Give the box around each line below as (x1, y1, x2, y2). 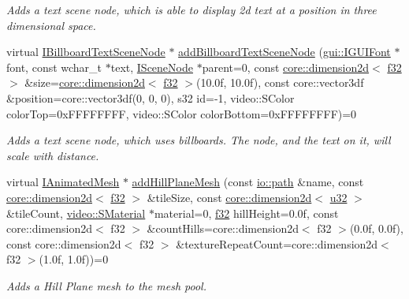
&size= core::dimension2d (24, 74, 145, 91)
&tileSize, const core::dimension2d (147, 189, 312, 205)
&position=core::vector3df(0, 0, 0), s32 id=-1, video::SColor (6, 89, 295, 106)
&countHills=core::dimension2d (147, 220, 299, 237)
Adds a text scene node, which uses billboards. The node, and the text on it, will (6, 132, 391, 148)
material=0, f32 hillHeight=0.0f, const (154, 204, 339, 221)
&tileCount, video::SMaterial (6, 204, 146, 221)
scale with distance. (6, 147, 99, 163)
